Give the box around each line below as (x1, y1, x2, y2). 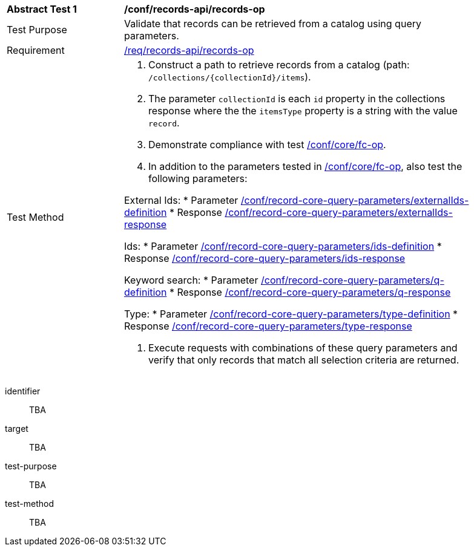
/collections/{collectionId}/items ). (148, 71, 311, 83)
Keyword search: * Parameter (124, 274, 258, 286)
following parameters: (148, 172, 248, 184)
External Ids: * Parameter (124, 194, 239, 206)
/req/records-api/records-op (124, 44, 254, 56)
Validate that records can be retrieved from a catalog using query (124, 18, 421, 30)
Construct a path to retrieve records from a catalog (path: (148, 59, 410, 71)
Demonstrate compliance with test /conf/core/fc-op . (148, 139, 386, 151)
